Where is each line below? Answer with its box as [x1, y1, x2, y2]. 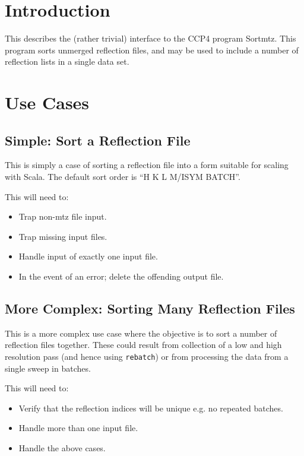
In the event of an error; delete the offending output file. [18, 270, 224, 283]
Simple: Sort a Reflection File [5, 131, 191, 149]
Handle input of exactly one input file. [18, 250, 158, 262]
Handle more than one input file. [18, 422, 138, 434]
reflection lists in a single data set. [5, 55, 129, 68]
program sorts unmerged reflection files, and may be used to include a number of [5, 43, 299, 56]
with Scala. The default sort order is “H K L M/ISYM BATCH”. [5, 170, 240, 183]
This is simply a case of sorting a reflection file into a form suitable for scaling [5, 159, 289, 171]
